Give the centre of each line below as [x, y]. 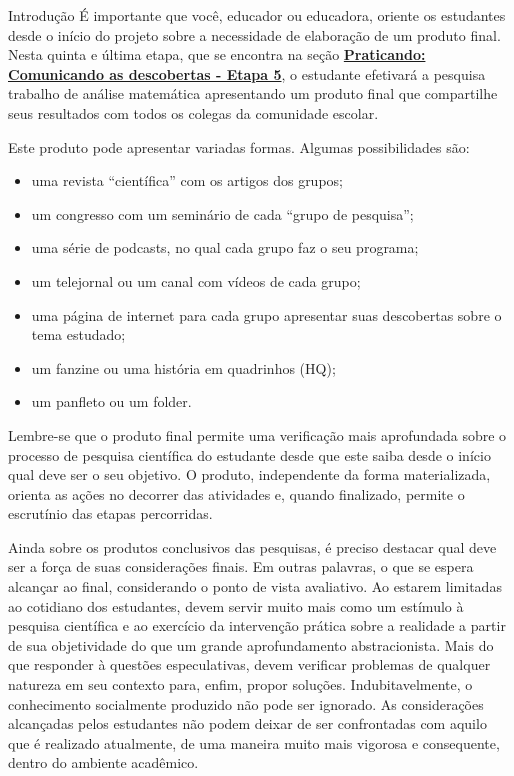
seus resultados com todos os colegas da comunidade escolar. [193, 112]
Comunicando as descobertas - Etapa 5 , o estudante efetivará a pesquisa [247, 73]
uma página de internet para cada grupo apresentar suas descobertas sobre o [266, 314]
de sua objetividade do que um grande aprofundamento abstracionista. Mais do [251, 644]
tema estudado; [78, 334]
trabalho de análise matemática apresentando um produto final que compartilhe [253, 93]
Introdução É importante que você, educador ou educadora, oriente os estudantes [257, 15]
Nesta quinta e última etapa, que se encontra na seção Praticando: [217, 54]
